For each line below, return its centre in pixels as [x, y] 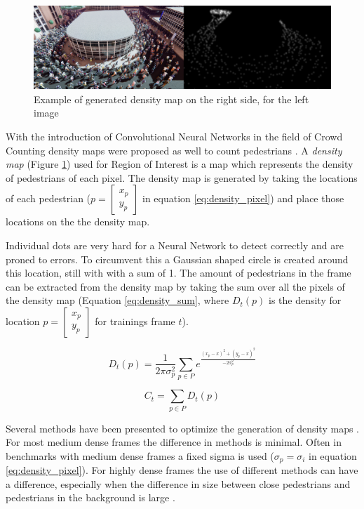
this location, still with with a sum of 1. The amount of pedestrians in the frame [178, 273]
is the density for [305, 300]
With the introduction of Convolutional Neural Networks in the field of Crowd [174, 137]
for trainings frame [135, 320]
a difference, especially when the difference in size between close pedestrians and [178, 483]
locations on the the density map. [78, 222]
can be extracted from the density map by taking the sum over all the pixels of [175, 286]
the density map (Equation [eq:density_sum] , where [117, 300]
